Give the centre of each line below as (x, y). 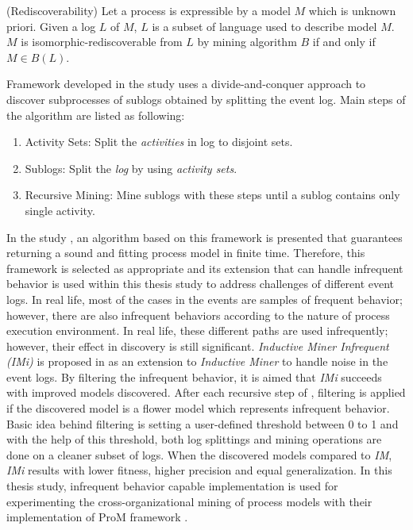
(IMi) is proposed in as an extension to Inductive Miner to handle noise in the (197, 361)
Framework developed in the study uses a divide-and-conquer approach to (186, 84)
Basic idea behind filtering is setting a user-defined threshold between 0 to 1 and (203, 423)
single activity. (60, 210)
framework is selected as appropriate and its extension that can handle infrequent (205, 268)
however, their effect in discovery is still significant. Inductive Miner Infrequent (198, 346)
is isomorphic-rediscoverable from (102, 42)
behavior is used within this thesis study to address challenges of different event (201, 284)
